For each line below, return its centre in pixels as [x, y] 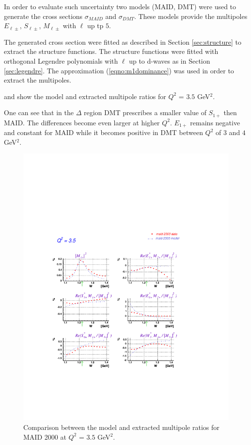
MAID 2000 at [45, 436]
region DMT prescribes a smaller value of [145, 112]
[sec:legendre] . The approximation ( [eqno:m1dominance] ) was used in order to [119, 70]
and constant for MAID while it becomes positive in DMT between [103, 132]
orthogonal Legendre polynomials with [61, 60]
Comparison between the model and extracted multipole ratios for [121, 427]
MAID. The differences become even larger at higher [82, 122]
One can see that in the [39, 112]
